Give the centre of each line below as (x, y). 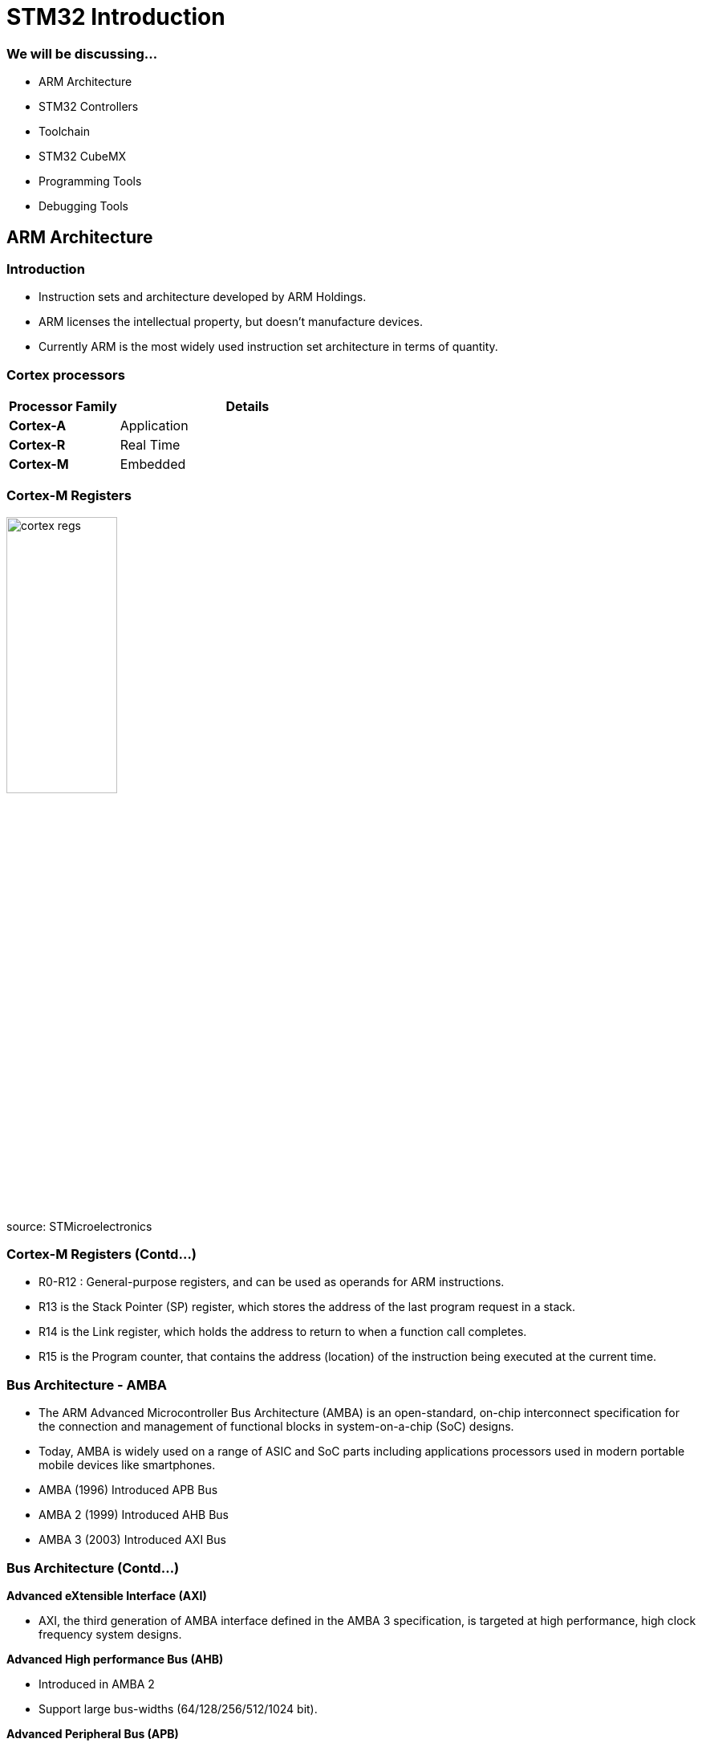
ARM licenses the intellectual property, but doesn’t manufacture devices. (231, 322)
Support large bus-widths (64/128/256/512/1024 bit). (178, 1708)
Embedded (153, 464)
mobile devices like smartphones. (127, 1465)
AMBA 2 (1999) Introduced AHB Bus (134, 1515)
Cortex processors (66, 375)
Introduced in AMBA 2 (97, 1684)
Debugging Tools (83, 206)
